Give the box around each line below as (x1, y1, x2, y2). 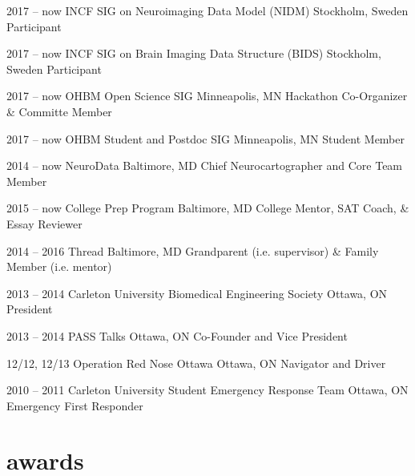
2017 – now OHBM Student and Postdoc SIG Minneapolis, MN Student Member (6, 130, 405, 147)
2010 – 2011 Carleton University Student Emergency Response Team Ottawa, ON (6, 381, 409, 398)
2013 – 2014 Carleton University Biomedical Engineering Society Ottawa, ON (6, 284, 388, 301)
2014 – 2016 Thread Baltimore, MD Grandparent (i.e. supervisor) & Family (6, 242, 379, 259)
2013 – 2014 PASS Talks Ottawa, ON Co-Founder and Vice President (6, 327, 348, 344)
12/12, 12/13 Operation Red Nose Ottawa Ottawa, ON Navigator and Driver (6, 354, 386, 371)
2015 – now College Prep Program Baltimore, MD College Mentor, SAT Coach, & (6, 200, 409, 216)
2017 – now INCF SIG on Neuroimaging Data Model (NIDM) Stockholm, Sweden (6, 2, 409, 18)
